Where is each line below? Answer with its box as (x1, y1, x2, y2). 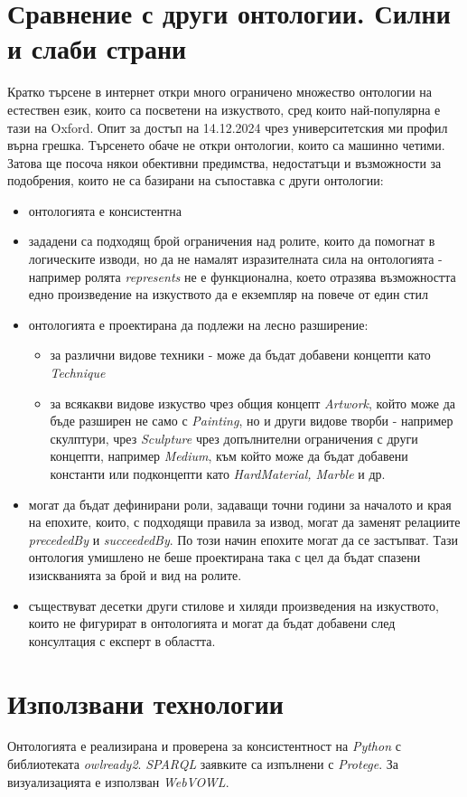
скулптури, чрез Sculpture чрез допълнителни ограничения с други (50, 428, 418, 447)
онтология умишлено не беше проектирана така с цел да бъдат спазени (28, 548, 421, 567)
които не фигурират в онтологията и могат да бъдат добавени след (28, 614, 396, 633)
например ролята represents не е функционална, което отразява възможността (28, 267, 456, 286)
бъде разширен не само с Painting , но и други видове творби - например (50, 411, 453, 430)
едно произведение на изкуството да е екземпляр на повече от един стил (28, 285, 428, 304)
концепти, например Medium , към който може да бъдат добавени (50, 446, 408, 465)
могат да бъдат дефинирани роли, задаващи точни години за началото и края (28, 494, 452, 513)
